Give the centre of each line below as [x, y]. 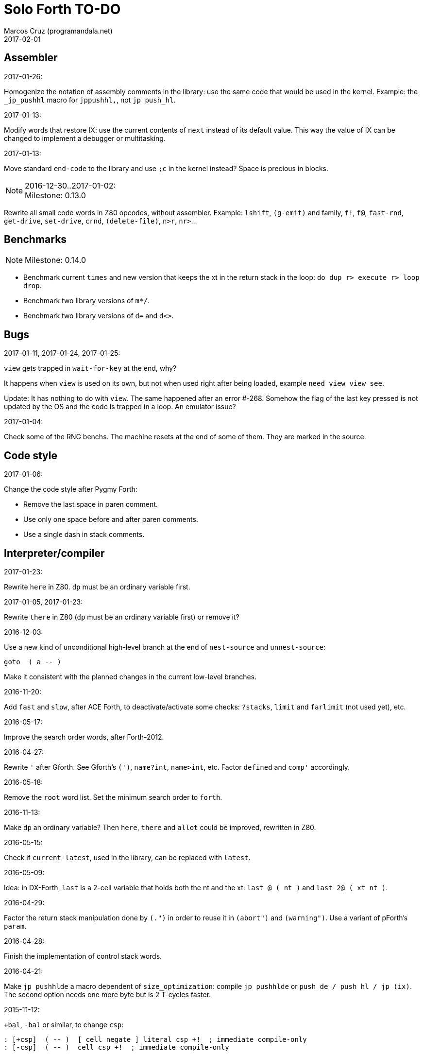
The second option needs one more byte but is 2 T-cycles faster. [108, 994]
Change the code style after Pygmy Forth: [71, 489]
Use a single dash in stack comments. [84, 535]
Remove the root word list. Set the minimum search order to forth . [113, 797]
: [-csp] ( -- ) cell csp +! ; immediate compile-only [117, 1047]
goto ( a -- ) [33, 662]
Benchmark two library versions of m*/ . [86, 301]
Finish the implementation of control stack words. [83, 956]
